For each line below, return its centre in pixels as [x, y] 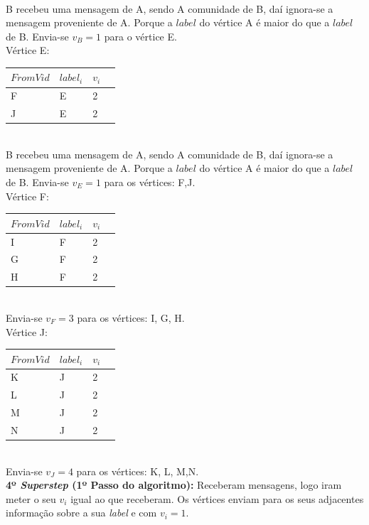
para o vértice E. [140, 36]
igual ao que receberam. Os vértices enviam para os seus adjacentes [217, 498]
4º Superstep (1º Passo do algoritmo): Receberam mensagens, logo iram [174, 485]
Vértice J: [27, 331]
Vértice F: [27, 196]
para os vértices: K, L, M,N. [138, 471]
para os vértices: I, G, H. [131, 317]
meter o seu [31, 498]
